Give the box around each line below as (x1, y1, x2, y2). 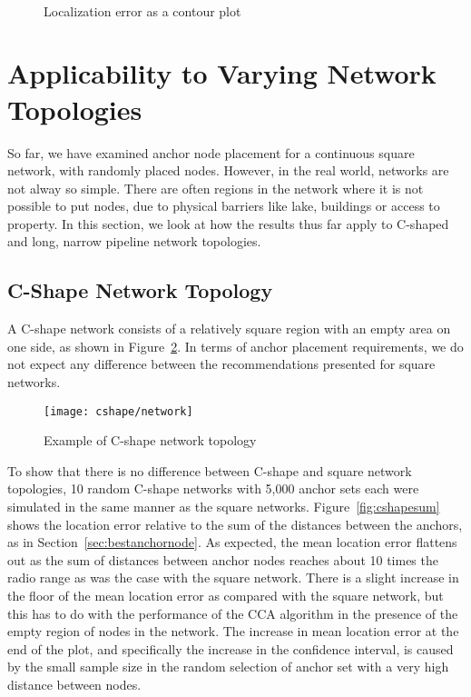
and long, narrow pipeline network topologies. (7, 232, 261, 251)
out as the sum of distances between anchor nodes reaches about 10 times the (7, 550, 438, 569)
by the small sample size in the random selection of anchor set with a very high (7, 657, 449, 676)
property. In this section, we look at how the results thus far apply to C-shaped (7, 214, 449, 233)
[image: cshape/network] (44, 404, 193, 418)
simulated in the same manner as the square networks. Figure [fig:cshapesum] (7, 497, 440, 516)
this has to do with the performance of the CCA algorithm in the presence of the (7, 603, 458, 622)
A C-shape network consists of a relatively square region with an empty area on (7, 319, 451, 338)
